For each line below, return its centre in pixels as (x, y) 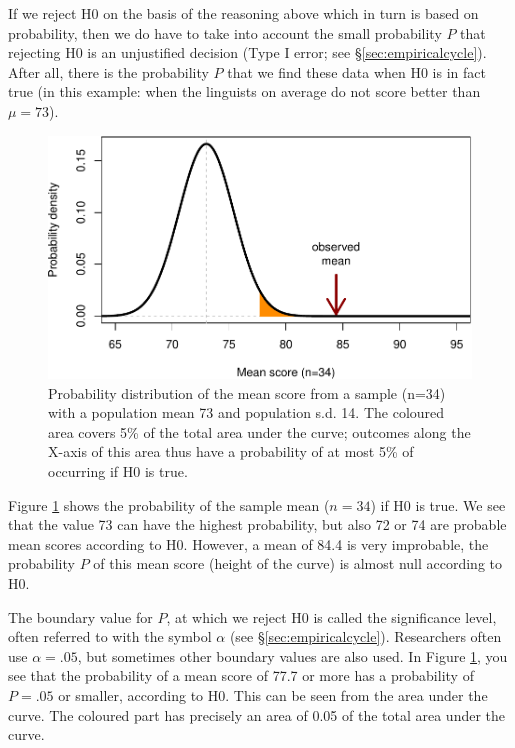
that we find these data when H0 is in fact (356, 71)
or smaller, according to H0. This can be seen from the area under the (273, 695)
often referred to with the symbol (110, 636)
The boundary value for (80, 616)
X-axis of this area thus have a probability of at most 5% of (231, 451)
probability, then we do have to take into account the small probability (225, 32)
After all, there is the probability (108, 71)
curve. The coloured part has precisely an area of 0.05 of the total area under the (257, 714)
